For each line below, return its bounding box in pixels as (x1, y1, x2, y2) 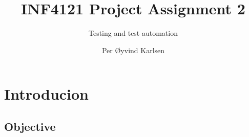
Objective (4, 118, 56, 134)
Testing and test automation (89, 28, 178, 38)
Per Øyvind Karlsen (101, 44, 165, 55)
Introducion (4, 83, 89, 104)
